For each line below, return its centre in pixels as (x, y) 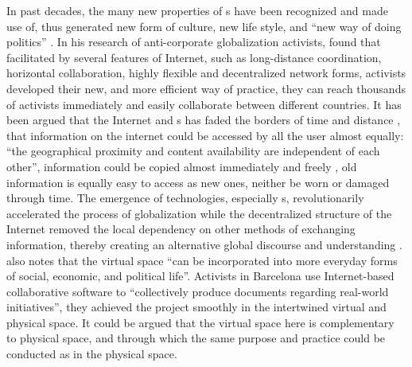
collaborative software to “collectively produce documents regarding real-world (198, 291)
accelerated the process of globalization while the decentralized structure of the (199, 213)
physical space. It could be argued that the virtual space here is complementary (200, 322)
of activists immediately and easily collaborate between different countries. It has (204, 104)
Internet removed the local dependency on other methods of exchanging (181, 229)
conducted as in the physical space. (92, 354)
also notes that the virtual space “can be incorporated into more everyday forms (202, 260)
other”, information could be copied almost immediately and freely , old (182, 166)
